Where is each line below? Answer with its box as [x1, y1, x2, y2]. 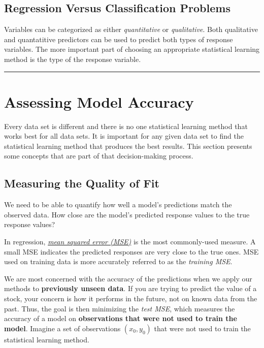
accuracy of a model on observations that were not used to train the [4, 313, 237, 324]
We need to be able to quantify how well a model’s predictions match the [4, 199, 232, 210]
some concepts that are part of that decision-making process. [4, 150, 193, 161]
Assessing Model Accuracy [4, 91, 194, 112]
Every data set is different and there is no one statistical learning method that [4, 120, 248, 131]
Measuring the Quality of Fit [4, 175, 159, 191]
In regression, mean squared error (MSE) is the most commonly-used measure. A [4, 236, 256, 247]
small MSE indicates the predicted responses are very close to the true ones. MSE [4, 246, 259, 257]
